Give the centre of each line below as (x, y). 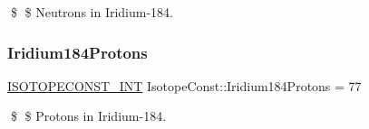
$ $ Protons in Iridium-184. (88, 116)
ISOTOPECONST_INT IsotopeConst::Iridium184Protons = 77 (184, 85)
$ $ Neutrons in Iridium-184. (92, 12)
